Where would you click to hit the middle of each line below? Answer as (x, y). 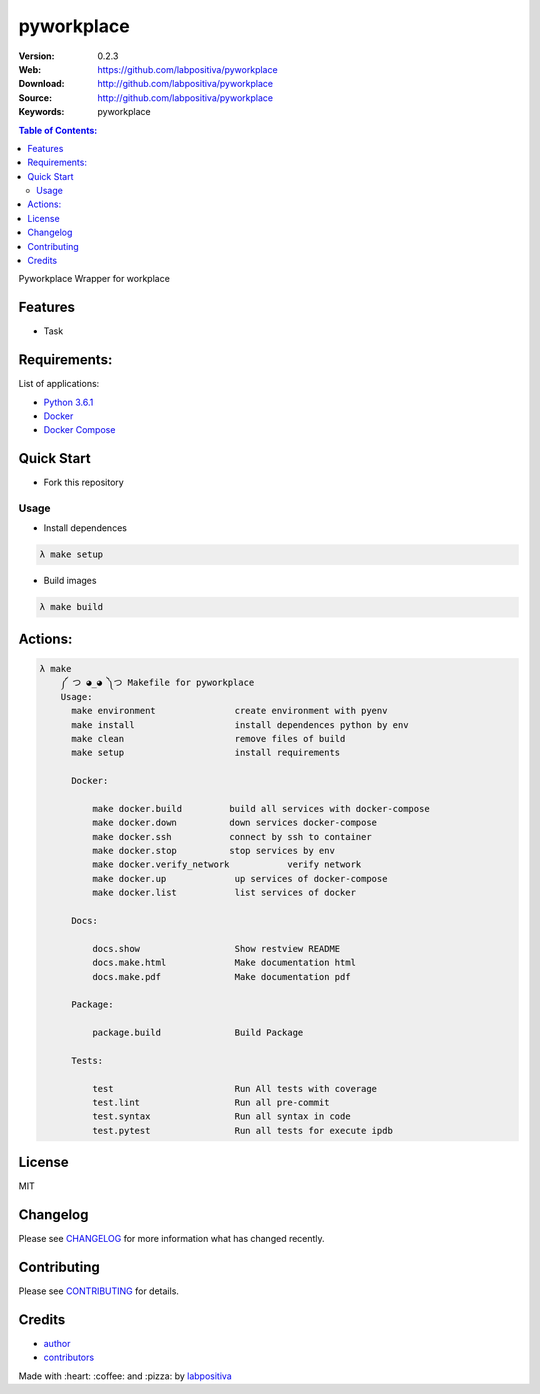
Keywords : (41, 112)
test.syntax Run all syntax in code (221, 1116)
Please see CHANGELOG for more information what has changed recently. (171, 1239)
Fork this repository (83, 482)
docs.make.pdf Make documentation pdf (221, 976)
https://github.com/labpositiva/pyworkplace (188, 69)
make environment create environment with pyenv (229, 711)
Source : (35, 97)
